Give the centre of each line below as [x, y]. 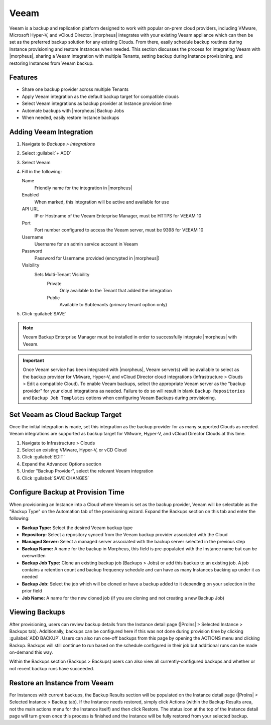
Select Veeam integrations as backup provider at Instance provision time [97, 103]
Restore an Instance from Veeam [61, 683]
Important [34, 360]
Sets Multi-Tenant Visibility [62, 274]
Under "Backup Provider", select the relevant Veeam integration [88, 471]
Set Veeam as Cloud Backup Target [65, 414]
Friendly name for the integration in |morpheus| [83, 188]
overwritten [34, 556]
